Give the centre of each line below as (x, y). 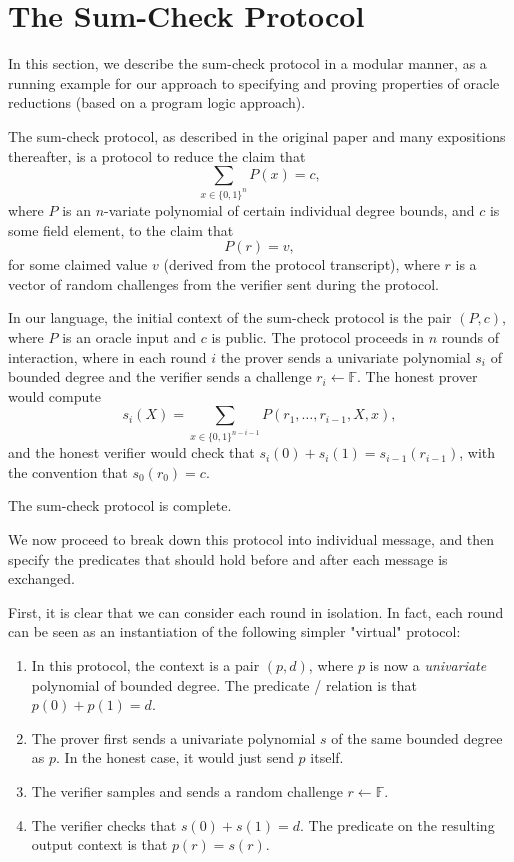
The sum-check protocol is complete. (120, 505)
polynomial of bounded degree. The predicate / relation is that (224, 684)
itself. (327, 757)
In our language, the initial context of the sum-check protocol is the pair (230, 317)
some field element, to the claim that (121, 229)
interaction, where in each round (107, 356)
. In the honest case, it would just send (175, 757)
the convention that (68, 471)
